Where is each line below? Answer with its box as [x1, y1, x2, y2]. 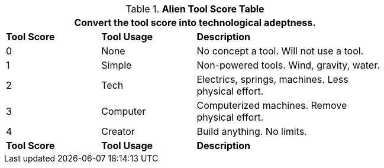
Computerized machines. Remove [196, 99, 347, 111]
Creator [101, 125, 135, 137]
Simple [101, 59, 132, 71]
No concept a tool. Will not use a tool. [196, 45, 364, 57]
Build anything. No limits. [196, 125, 307, 137]
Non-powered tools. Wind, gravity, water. [196, 59, 380, 71]
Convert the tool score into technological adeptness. [74, 17, 316, 28]
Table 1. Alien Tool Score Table [125, 3, 264, 15]
